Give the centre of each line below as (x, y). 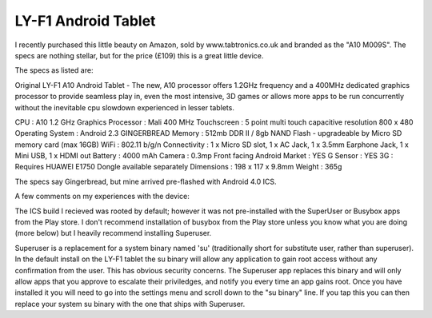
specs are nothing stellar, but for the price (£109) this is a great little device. (139, 55)
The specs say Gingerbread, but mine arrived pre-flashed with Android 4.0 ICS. (146, 181)
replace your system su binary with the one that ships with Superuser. (130, 304)
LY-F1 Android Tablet (85, 21)
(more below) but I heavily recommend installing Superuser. (113, 233)
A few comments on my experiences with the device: (102, 197)
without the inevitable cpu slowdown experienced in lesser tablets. (125, 107)
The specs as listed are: (54, 70)
